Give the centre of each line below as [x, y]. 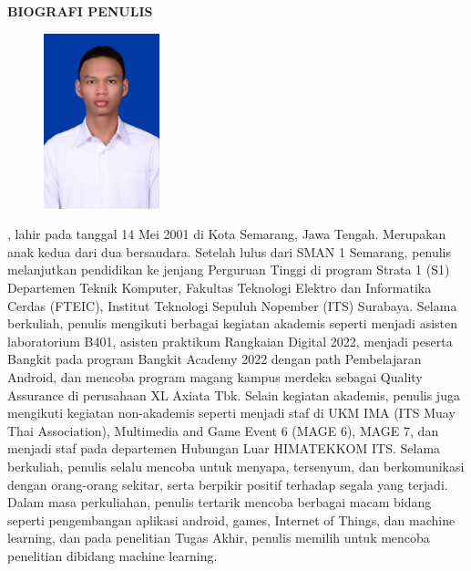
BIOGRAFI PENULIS [80, 11]
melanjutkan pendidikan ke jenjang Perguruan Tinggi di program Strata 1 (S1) [229, 270]
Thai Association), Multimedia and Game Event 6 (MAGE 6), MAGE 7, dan [223, 430]
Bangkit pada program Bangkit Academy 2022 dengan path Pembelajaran [215, 359]
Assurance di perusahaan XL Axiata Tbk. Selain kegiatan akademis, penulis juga [234, 395]
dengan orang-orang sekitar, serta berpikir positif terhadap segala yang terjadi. [228, 484]
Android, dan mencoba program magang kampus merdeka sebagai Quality [215, 377]
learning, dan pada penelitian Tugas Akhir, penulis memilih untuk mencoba [219, 538]
